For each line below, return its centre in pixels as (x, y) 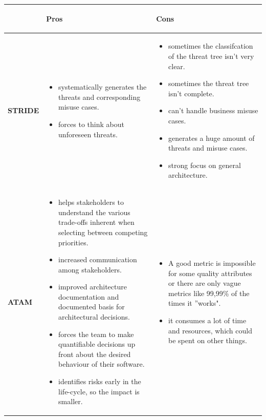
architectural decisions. (94, 317)
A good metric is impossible (212, 263)
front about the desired (95, 354)
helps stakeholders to (91, 202)
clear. (177, 66)
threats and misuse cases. (208, 148)
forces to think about (91, 124)
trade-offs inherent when (96, 222)
